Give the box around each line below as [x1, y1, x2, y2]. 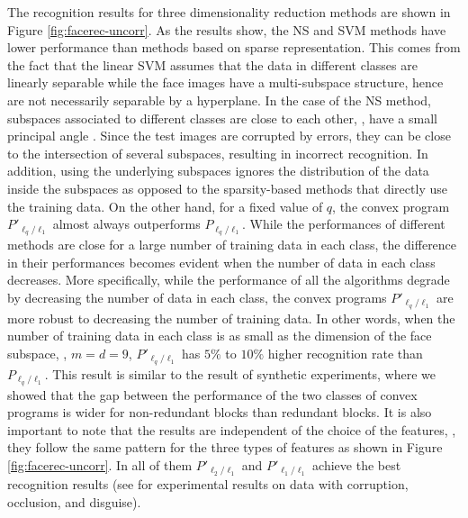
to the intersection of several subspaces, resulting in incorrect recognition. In [7, 143, 428, 162]
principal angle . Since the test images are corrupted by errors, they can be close [7, 126, 451, 145]
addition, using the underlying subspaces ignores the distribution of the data [7, 161, 429, 180]
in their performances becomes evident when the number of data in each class [7, 252, 436, 271]
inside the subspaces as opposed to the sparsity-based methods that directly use [7, 178, 447, 197]
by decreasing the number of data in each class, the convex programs [7, 287, 387, 306]
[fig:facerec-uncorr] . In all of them [7, 455, 193, 474]
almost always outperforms [52, 214, 201, 233]
